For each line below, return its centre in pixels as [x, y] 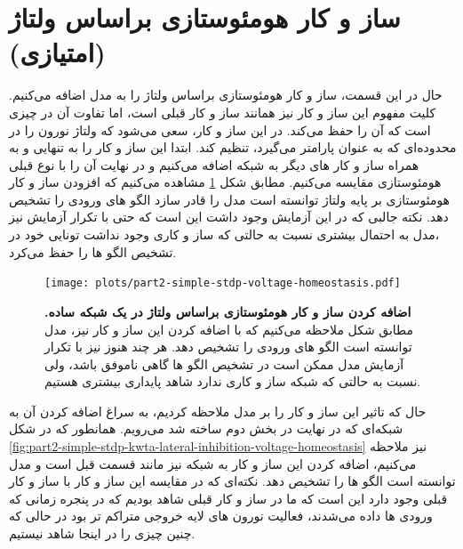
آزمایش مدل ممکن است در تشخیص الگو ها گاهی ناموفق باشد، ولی [224, 363]
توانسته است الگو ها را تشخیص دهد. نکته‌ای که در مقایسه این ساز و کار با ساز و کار [232, 481]
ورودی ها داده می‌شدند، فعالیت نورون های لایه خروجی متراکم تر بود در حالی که [221, 516]
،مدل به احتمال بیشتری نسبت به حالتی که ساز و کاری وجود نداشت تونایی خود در [224, 234]
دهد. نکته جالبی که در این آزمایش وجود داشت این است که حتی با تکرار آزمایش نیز [229, 217]
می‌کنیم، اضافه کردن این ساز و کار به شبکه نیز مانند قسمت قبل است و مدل [213, 463]
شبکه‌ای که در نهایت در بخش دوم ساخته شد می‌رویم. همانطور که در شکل [206, 428]
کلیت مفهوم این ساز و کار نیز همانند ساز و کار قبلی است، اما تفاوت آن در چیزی [223, 112]
